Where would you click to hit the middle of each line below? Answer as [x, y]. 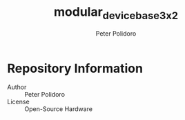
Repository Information [75, 68]
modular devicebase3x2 [116, 13]
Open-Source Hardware [59, 109]
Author [17, 87]
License [18, 102]
